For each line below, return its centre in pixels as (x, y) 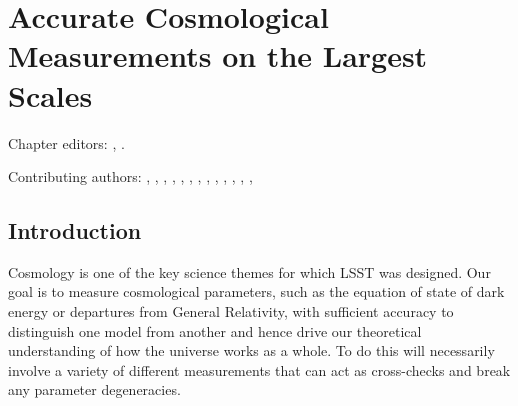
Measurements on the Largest (218, 55)
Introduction (75, 230)
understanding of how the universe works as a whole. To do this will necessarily (251, 350)
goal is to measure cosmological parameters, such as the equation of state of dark (256, 291)
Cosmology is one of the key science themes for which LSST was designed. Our (249, 271)
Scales (50, 94)
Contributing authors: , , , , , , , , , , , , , (130, 176)
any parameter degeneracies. (94, 389)
